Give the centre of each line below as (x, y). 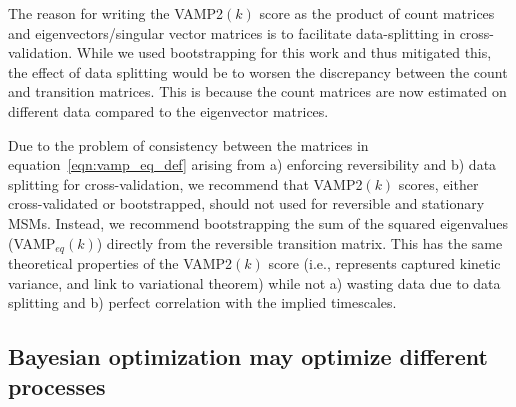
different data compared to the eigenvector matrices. (168, 110)
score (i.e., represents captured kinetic (384, 262)
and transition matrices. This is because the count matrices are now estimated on (257, 91)
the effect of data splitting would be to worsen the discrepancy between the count (258, 71)
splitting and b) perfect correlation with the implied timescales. (202, 302)
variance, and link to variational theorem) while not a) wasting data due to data (254, 282)
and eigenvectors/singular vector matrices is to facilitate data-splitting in (231, 32)
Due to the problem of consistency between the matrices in (188, 144)
